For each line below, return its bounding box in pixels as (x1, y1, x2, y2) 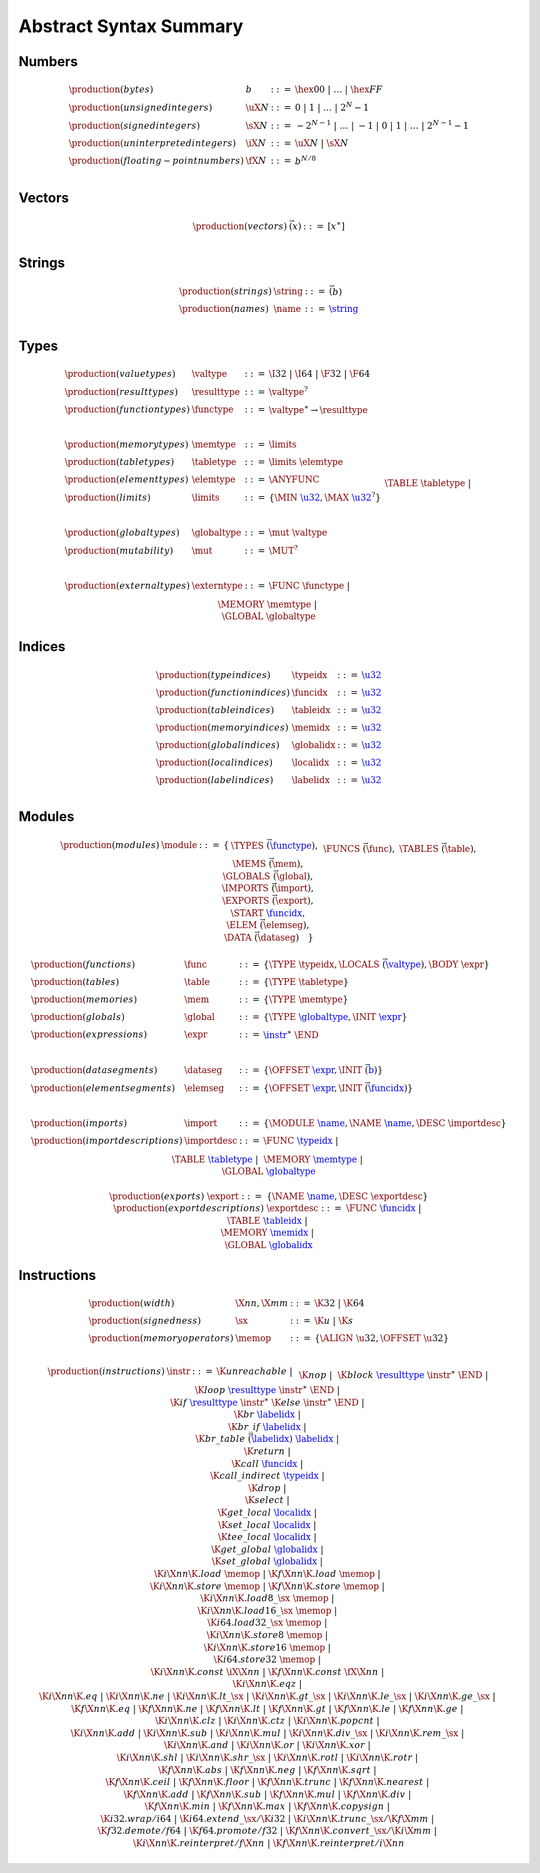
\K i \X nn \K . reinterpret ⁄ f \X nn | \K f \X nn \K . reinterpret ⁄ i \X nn (133, 1838, 405, 1849)
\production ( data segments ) (30, 1065, 158, 1076)
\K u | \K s (314, 1315, 354, 1327)
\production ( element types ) (64, 474, 189, 485)
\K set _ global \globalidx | (211, 1556, 324, 1567)
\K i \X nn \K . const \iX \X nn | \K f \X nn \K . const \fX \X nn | (150, 1666, 385, 1677)
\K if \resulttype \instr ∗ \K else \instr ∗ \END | (170, 1395, 365, 1408)
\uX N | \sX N (295, 137, 349, 149)
